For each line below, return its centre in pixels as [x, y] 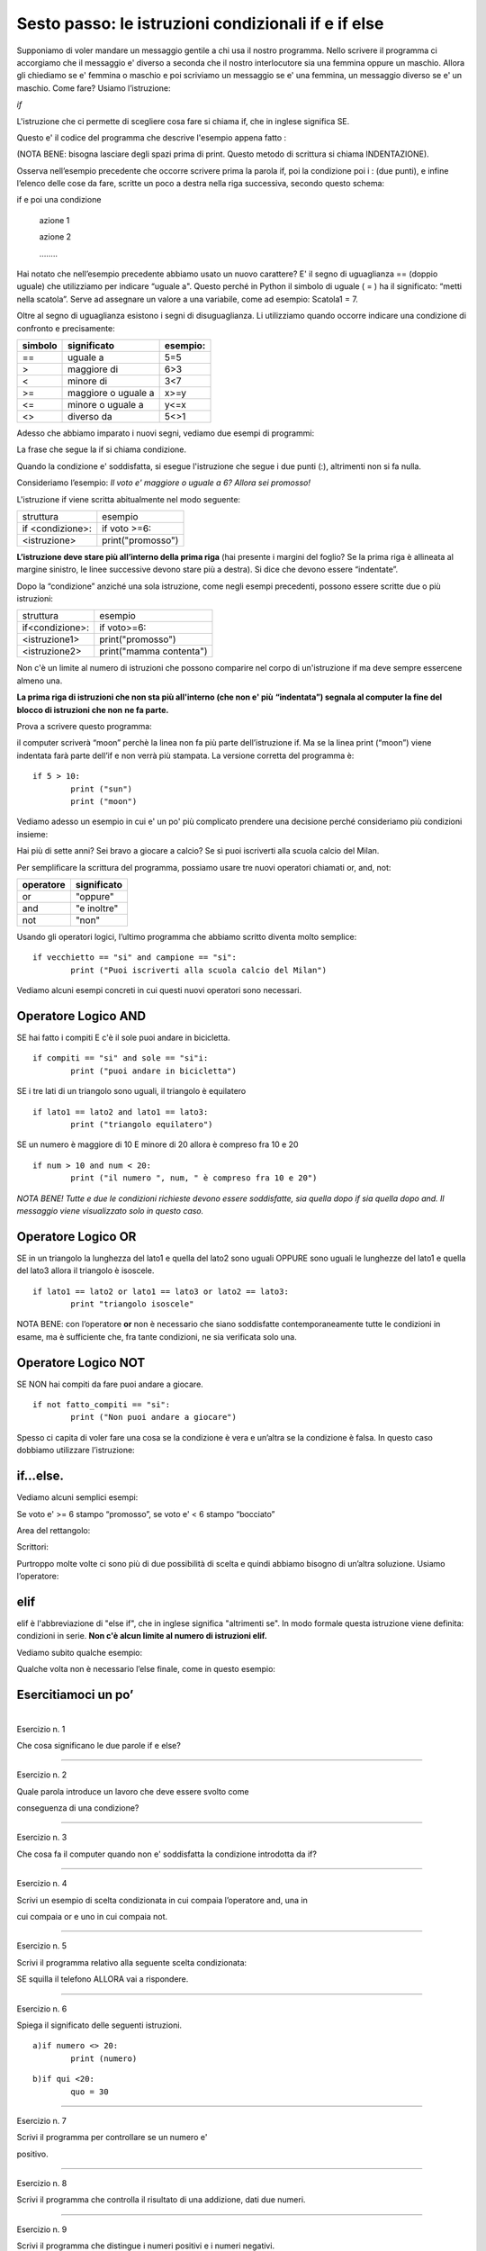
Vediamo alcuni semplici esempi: [77, 1497]
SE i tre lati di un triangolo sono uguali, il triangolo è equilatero [131, 1091]
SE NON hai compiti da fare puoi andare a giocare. [110, 1384]
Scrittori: [33, 1547]
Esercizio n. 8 [42, 2183]
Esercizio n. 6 [42, 2009]
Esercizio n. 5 [42, 1946]
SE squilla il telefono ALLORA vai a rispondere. [103, 1979]
